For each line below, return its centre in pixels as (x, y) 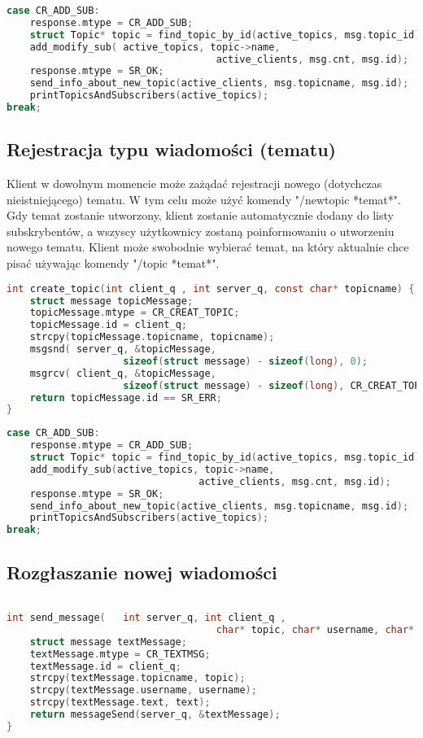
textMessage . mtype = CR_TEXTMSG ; (120, 654)
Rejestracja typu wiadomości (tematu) (171, 149)
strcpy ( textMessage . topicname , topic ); (137, 678)
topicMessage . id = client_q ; (108, 325)
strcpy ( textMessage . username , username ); (143, 690)
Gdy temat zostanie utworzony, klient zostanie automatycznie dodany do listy (200, 215)
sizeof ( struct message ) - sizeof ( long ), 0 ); (245, 361)
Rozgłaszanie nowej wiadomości (142, 572)
